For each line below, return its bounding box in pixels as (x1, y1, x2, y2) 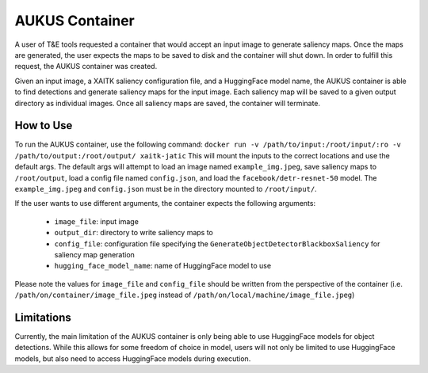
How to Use (14, 119, 73, 132)
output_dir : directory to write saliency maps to (54, 228, 213, 238)
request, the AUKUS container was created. (14, 62, 158, 71)
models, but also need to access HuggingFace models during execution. (14, 353, 251, 363)
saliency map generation (54, 249, 135, 259)
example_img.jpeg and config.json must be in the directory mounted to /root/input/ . (14, 184, 317, 193)
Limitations (14, 310, 71, 324)
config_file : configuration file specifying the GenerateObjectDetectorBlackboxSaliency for (54, 238, 380, 249)
